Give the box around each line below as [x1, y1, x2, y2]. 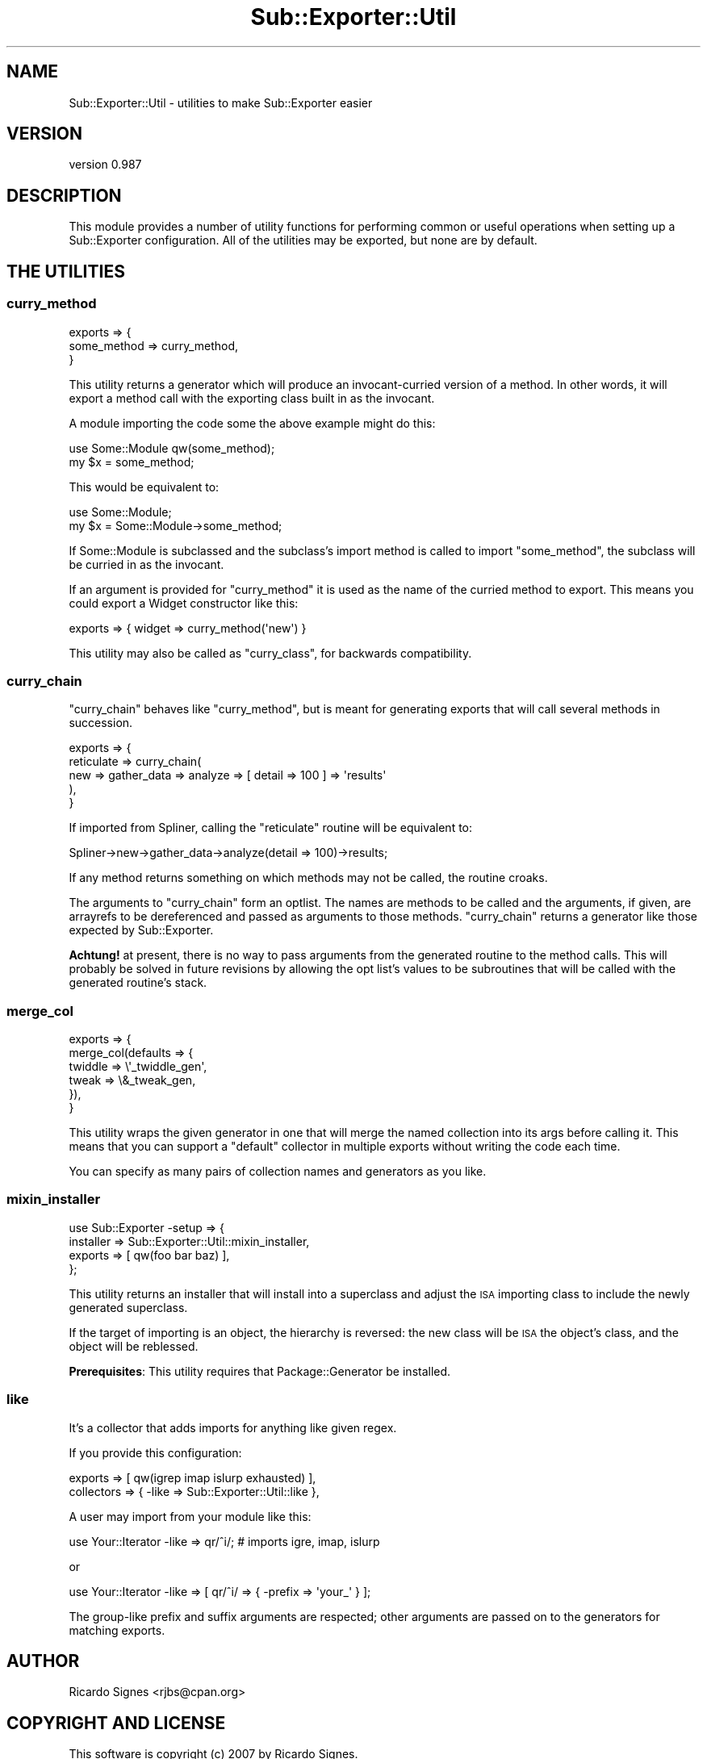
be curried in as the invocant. [69, 557, 224, 571]
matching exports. [69, 1623, 165, 1637]
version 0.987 [69, 157, 142, 172]
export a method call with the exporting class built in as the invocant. [69, 391, 435, 405]
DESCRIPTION [6, 185, 122, 206]
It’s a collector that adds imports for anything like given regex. [69, 1420, 397, 1435]
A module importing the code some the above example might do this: [69, 416, 436, 430]
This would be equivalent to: [69, 479, 220, 494]
